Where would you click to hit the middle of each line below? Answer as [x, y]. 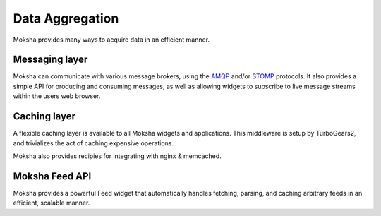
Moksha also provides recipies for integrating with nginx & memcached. [117, 156]
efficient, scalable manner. [52, 203]
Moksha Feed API [52, 176]
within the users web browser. [57, 96]
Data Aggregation [66, 18]
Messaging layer [50, 60]
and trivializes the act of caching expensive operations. [93, 143]
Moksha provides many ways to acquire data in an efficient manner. [111, 40]
